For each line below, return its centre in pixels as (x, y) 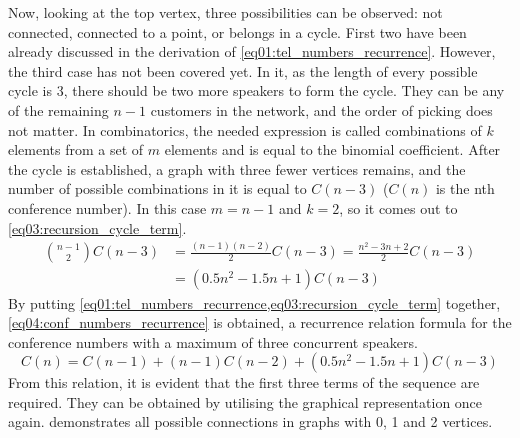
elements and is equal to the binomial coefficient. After (332, 149)
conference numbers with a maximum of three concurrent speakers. (213, 341)
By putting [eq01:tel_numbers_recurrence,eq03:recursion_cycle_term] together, (254, 302)
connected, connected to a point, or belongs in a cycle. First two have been (237, 31)
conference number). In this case (107, 207)
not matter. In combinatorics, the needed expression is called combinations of (245, 129)
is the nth (465, 188)
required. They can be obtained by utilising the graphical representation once (245, 401)
